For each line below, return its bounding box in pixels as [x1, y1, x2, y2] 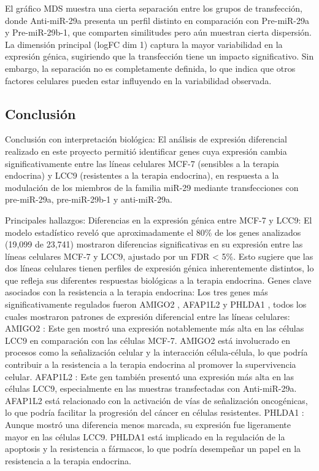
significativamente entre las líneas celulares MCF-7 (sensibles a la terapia [5, 157, 279, 169]
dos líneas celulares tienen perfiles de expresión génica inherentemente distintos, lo [5, 262, 314, 274]
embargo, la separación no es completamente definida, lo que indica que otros [5, 61, 296, 74]
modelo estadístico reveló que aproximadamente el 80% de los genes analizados [5, 225, 301, 238]
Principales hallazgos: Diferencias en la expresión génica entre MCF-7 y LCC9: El [5, 213, 312, 226]
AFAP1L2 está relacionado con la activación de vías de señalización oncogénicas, [5, 394, 308, 407]
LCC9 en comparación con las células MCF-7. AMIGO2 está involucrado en [5, 333, 291, 346]
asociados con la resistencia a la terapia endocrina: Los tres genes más [5, 286, 268, 298]
